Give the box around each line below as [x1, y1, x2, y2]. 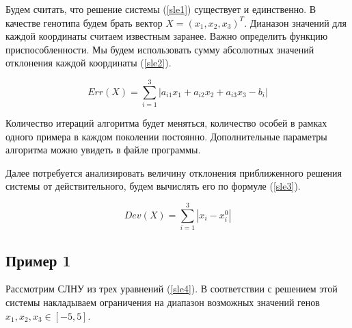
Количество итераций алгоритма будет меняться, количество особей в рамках [5, 116, 327, 130]
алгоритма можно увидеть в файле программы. [5, 142, 201, 157]
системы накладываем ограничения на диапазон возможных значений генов [5, 294, 320, 309]
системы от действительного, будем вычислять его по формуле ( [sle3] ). [5, 179, 301, 193]
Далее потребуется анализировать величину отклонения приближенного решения [5, 165, 342, 179]
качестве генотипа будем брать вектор [5, 15, 163, 29]
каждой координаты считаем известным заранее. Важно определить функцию [5, 29, 328, 43]
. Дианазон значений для [244, 15, 347, 29]
